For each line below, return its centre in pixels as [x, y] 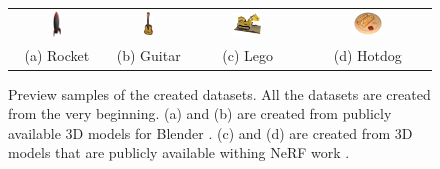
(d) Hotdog [367, 55]
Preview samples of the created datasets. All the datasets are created [219, 93]
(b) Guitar [148, 55]
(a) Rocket [57, 55]
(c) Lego [248, 55]
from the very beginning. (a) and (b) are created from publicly [200, 113]
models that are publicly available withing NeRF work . [179, 152]
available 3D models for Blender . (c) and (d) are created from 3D [210, 132]
